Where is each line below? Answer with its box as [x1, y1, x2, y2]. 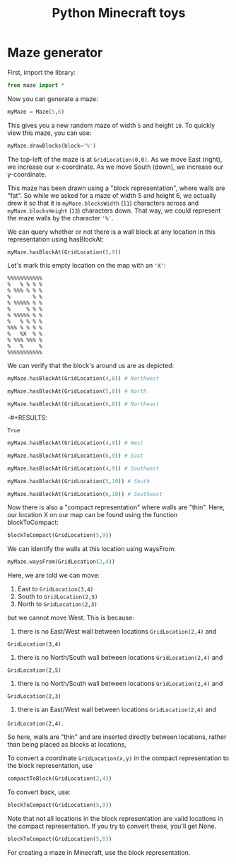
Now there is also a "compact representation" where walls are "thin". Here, [7, 503, 225, 511]
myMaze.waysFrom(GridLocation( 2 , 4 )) [7, 558, 115, 566]
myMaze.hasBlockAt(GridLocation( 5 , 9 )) [7, 249, 122, 256]
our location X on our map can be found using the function [7, 511, 178, 519]
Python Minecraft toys [52, 5, 186, 21]
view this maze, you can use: [7, 129, 92, 137]
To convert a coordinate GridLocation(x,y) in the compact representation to [7, 754, 230, 762]
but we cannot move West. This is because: [7, 613, 134, 622]
